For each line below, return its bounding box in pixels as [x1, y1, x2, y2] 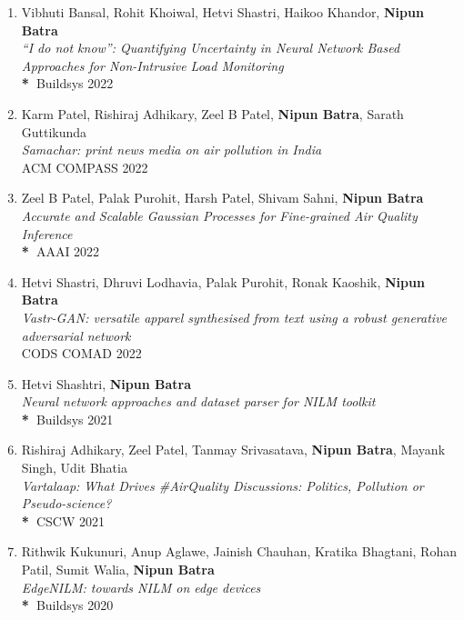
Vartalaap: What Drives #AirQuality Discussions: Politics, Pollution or [21, 475, 424, 495]
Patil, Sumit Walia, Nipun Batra [21, 560, 215, 579]
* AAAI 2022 [21, 242, 100, 261]
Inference [21, 224, 73, 243]
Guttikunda [21, 122, 87, 141]
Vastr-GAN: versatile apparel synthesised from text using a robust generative [21, 307, 448, 326]
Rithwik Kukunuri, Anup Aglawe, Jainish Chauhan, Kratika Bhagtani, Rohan [21, 542, 457, 561]
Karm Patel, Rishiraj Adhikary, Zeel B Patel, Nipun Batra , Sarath [21, 104, 404, 123]
